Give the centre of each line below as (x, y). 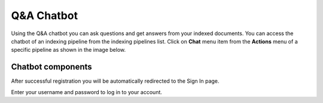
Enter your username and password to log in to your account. (87, 92)
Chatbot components (51, 67)
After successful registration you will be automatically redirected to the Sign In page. (115, 81)
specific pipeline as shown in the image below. (68, 50)
